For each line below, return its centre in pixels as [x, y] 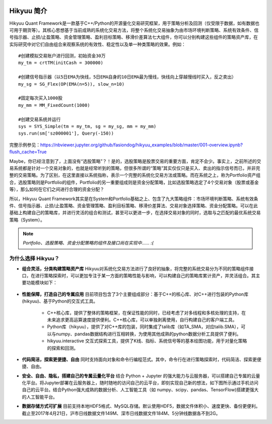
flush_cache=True [28, 152]
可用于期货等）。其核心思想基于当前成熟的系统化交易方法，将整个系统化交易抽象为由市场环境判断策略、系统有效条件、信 [134, 30]
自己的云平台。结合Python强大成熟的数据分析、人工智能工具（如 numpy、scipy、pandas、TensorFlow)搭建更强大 [140, 390]
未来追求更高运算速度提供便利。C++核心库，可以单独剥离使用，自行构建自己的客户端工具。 [142, 320]
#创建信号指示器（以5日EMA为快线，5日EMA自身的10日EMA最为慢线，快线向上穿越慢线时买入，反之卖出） [127, 77]
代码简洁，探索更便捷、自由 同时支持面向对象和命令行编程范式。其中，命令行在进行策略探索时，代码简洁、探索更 [139, 359]
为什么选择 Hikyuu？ [35, 259]
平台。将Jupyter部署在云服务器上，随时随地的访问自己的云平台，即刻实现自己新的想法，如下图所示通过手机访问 [142, 383]
